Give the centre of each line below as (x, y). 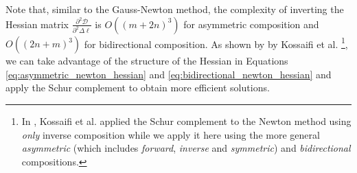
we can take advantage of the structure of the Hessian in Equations (147, 61)
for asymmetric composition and (251, 24)
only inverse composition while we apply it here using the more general (171, 134)
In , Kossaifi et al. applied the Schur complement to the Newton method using (186, 121)
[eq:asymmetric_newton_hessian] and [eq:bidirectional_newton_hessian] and (169, 74)
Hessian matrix (37, 24)
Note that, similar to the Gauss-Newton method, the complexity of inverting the (175, 9)
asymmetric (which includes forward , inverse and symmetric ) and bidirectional (186, 148)
